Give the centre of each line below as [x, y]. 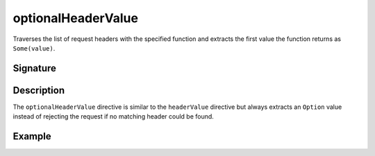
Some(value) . [34, 48]
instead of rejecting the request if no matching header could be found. [114, 116]
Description [39, 90]
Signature [35, 68]
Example [32, 136]
